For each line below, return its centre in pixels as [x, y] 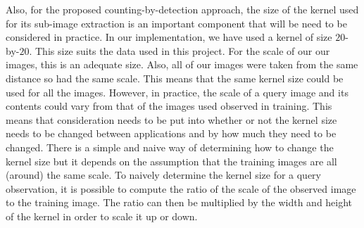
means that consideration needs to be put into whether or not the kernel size [171, 119]
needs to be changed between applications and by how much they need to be [171, 133]
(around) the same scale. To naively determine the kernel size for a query [163, 175]
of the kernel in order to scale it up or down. [102, 216]
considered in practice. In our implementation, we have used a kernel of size [169, 37]
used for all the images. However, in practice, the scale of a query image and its [177, 92]
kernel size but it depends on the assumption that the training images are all [171, 161]
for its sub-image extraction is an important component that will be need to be [176, 23]
